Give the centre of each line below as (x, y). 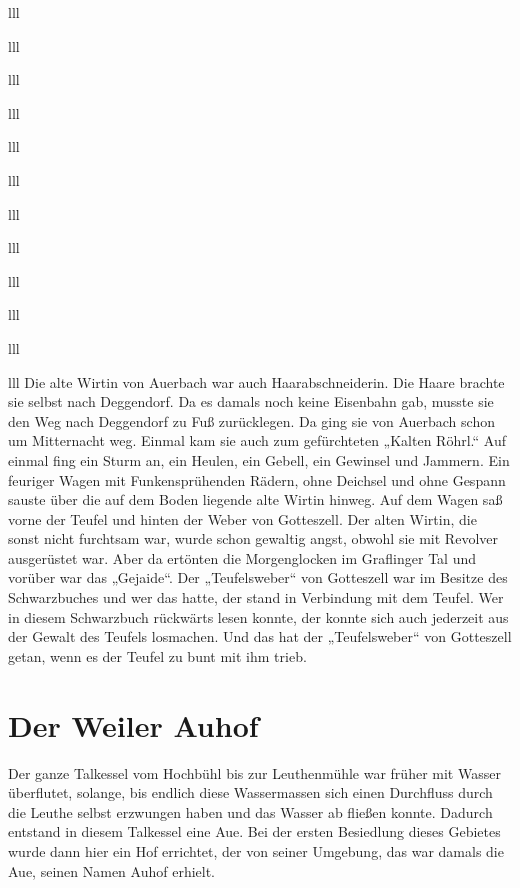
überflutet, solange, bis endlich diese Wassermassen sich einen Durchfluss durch (250, 792)
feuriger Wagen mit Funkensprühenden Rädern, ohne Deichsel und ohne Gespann (257, 479)
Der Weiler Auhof (133, 724)
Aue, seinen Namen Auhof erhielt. (112, 870)
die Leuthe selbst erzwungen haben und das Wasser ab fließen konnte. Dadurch (250, 811)
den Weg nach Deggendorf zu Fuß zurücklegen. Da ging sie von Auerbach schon (251, 420)
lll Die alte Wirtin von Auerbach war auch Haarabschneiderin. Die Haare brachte (256, 381)
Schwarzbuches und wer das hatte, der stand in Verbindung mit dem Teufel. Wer (256, 597)
